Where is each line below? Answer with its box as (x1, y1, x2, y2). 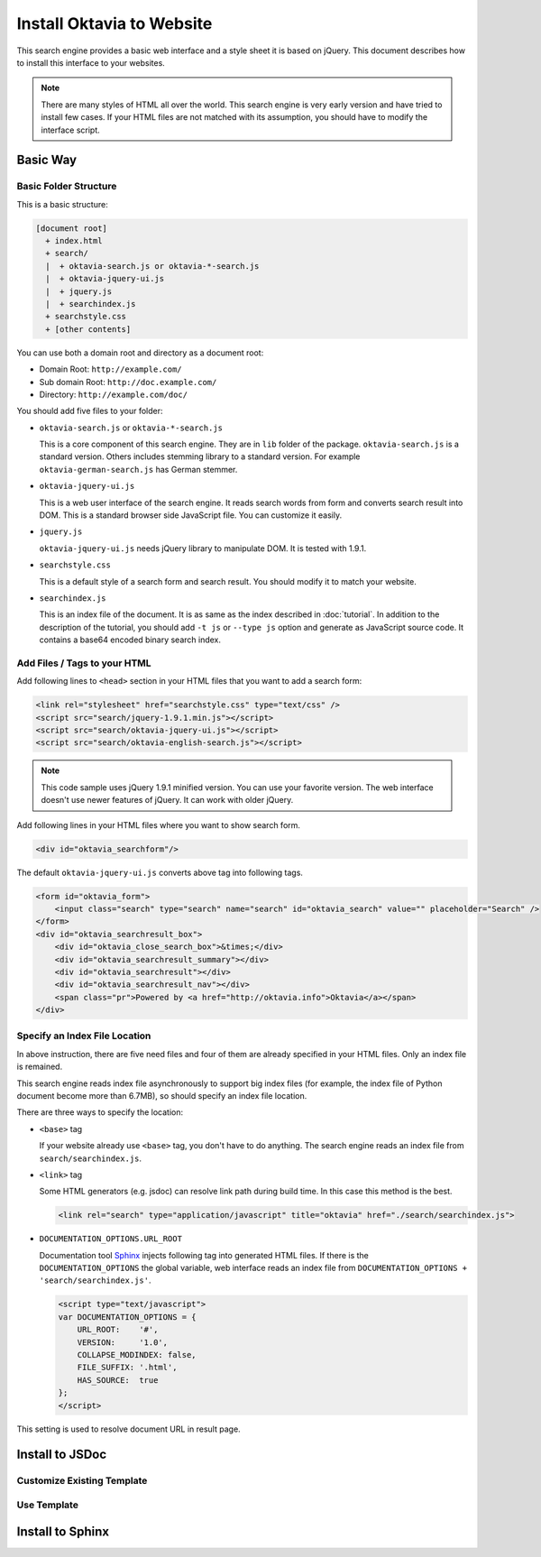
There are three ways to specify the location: (16, 1107, 184, 1118)
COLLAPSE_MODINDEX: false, (77, 1350, 197, 1360)
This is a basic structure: (16, 198, 108, 209)
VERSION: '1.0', (77, 1337, 169, 1348)
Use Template (16, 1498, 78, 1511)
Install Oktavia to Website (16, 14, 213, 33)
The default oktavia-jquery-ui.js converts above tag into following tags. (16, 867, 304, 878)
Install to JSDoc (16, 1447, 107, 1462)
